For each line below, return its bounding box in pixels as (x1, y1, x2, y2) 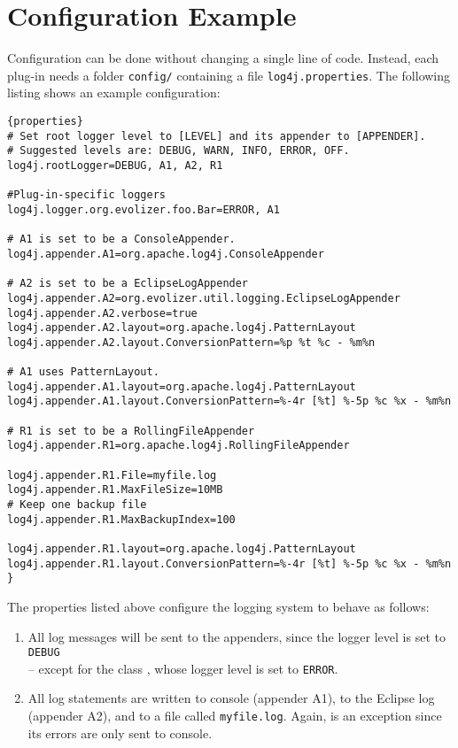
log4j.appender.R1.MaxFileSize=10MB (7, 483, 223, 497)
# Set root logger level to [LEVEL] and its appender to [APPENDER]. (7, 129, 426, 143)
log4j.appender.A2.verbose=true (7, 306, 198, 320)
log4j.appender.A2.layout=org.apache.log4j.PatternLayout (7, 321, 356, 335)
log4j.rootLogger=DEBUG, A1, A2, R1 (7, 158, 223, 172)
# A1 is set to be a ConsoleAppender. (7, 233, 236, 246)
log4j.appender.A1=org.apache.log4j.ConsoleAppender (7, 247, 324, 260)
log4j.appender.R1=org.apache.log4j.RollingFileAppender (7, 439, 350, 452)
